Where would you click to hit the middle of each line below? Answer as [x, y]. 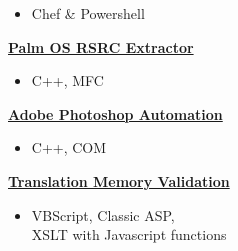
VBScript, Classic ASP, [103, 214]
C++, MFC [67, 80]
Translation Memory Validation [119, 180]
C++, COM [69, 147]
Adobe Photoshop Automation [115, 113]
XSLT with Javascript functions [129, 234]
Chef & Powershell [88, 13]
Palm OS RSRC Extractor [101, 46]
